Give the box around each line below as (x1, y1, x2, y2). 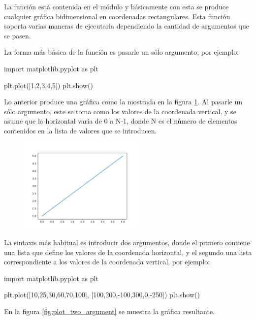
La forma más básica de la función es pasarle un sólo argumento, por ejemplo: (4, 47, 239, 57)
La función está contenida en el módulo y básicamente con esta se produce (4, 1, 229, 11)
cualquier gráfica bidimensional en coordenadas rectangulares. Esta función (4, 11, 230, 21)
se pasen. (4, 30, 31, 40)
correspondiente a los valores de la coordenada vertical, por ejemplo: (4, 256, 210, 267)
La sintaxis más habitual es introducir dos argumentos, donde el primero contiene (4, 237, 250, 248)
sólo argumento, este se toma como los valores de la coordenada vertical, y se (4, 106, 236, 116)
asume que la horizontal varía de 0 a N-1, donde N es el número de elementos (4, 116, 237, 126)
